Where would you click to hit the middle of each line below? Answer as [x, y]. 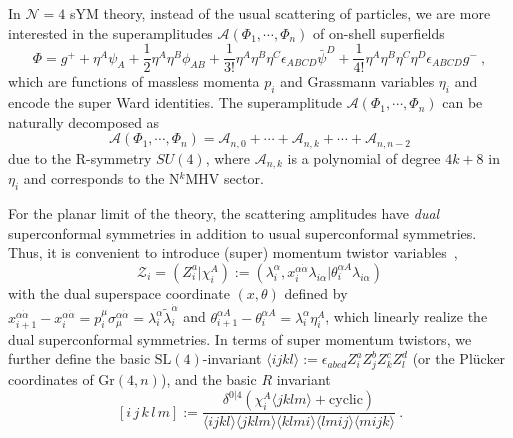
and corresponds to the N [101, 178]
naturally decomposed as [84, 121]
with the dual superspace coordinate [119, 292]
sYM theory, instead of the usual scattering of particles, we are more [280, 13]
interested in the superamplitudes [110, 32]
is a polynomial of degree [364, 157]
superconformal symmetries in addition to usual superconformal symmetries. [242, 232]
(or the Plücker [459, 358]
